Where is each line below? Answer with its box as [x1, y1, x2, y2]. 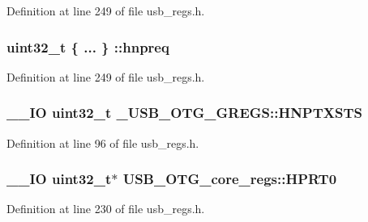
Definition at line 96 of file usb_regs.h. [6, 134, 199, 151]
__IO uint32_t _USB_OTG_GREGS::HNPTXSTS [6, 103, 363, 123]
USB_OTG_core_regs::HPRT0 [122, 169, 337, 189]
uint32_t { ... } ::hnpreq [6, 36, 169, 57]
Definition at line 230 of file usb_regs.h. [6, 200, 205, 217]
